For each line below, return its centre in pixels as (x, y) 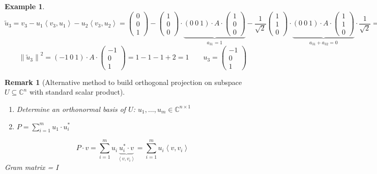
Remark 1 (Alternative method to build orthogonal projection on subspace (123, 82)
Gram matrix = (29, 167)
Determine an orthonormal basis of (71, 109)
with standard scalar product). (77, 92)
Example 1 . (25, 6)
